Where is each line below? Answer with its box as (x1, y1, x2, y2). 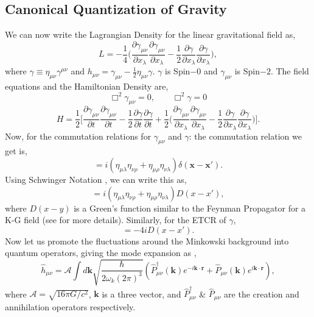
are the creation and (224, 287, 299, 300)
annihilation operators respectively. (5, 300, 136, 313)
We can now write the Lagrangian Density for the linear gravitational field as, (5, 28, 296, 41)
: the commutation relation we (189, 129, 302, 142)
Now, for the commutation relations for (5, 129, 152, 142)
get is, (5, 144, 27, 157)
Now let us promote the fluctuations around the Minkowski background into (5, 234, 289, 247)
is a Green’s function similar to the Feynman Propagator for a (74, 201, 306, 214)
